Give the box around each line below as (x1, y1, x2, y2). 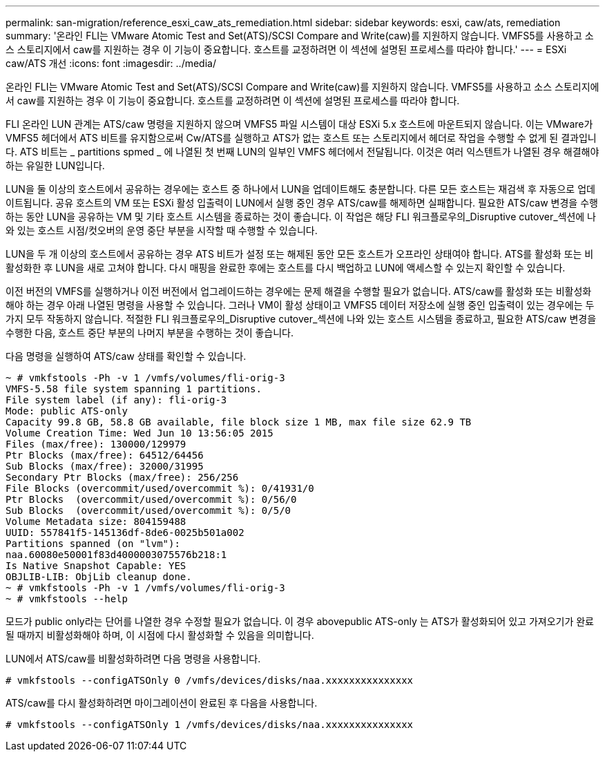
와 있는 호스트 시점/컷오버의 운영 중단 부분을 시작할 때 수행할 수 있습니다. (6, 224, 318, 236)
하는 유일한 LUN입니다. (6, 160, 105, 171)
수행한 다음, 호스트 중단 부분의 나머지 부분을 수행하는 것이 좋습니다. (6, 327, 294, 338)
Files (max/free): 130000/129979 (6, 439, 186, 450)
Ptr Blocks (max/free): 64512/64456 (6, 450, 204, 461)
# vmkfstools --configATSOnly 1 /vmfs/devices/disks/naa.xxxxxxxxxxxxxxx (6, 719, 414, 730)
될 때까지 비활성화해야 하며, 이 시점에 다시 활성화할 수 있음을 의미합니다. (6, 629, 314, 641)
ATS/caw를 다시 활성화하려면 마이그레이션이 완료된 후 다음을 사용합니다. (6, 697, 318, 709)
